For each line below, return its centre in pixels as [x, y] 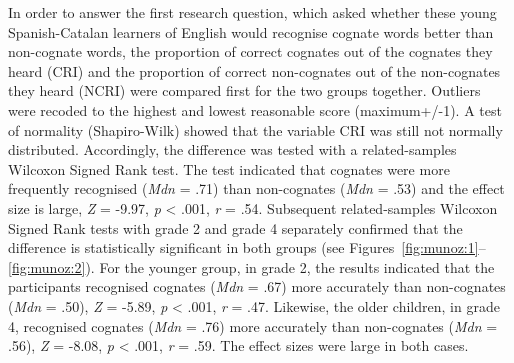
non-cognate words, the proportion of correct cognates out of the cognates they [250, 51]
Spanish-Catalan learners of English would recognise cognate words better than [251, 31]
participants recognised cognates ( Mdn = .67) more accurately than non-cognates [257, 286]
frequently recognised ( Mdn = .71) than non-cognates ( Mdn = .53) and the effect [256, 188]
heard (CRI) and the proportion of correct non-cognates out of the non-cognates [254, 70]
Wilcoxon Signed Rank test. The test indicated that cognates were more [229, 168]
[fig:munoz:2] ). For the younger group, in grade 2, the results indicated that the [251, 266]
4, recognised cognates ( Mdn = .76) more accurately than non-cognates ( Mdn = [253, 325]
